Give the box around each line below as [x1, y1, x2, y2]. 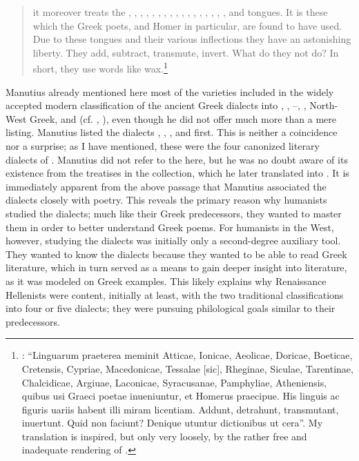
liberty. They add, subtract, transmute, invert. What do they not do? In [32, 45, 339, 59]
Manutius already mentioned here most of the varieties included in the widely [6, 84, 334, 99]
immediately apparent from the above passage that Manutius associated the [6, 179, 327, 193]
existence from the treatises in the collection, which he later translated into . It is [6, 166, 349, 180]
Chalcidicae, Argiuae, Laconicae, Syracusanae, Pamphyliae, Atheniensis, [21, 375, 327, 389]
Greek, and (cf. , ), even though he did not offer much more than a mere [30, 111, 337, 126]
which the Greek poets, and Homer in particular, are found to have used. [32, 18, 342, 32]
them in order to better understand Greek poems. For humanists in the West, [6, 219, 334, 234]
